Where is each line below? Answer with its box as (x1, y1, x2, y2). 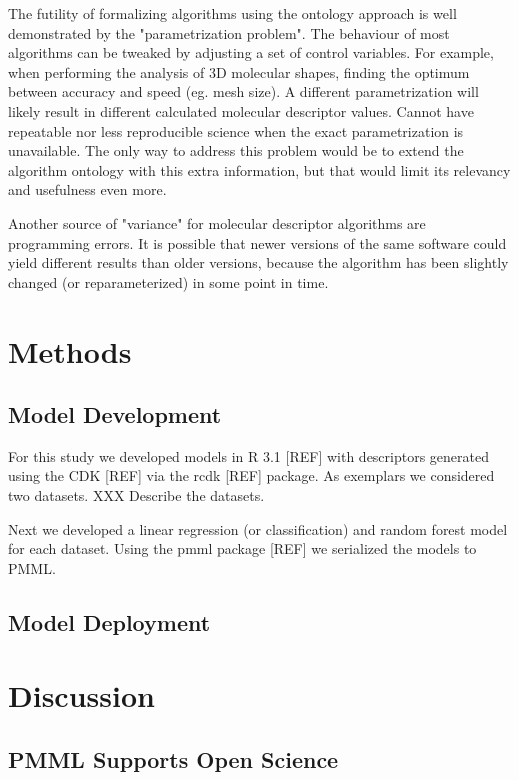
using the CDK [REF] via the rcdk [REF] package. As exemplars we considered (8, 465, 495, 486)
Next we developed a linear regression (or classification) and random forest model (8, 518, 508, 539)
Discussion (8, 675, 155, 716)
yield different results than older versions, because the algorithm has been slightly (8, 252, 509, 273)
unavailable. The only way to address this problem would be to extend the (8, 140, 464, 161)
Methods (8, 330, 132, 371)
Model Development (8, 399, 222, 430)
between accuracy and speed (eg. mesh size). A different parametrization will (8, 81, 479, 102)
